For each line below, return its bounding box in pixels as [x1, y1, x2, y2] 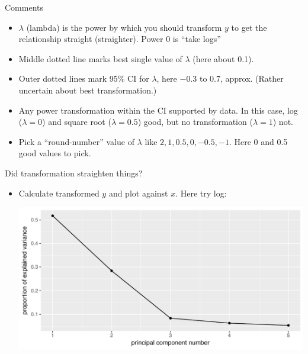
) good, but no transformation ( [137, 115, 253, 128]
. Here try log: [175, 186, 227, 199]
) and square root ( [42, 115, 111, 128]
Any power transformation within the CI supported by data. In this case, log [18, 104, 298, 116]
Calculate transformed [18, 186, 100, 199]
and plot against [108, 186, 168, 199]
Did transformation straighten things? [5, 166, 143, 179]
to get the [231, 21, 267, 33]
